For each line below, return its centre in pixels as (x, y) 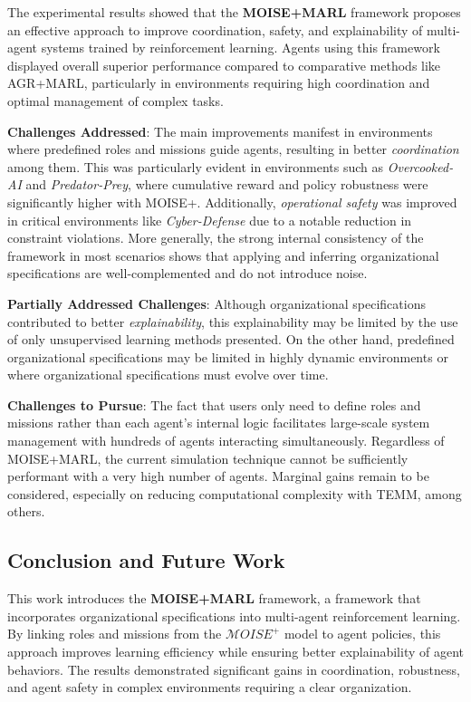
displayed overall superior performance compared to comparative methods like (224, 65)
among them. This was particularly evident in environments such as (196, 166)
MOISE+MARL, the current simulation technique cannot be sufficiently (208, 458)
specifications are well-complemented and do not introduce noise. (187, 273)
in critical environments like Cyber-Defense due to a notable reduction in (210, 220)
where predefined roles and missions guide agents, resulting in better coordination (233, 149)
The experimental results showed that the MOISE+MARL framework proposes (234, 12)
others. (26, 511)
